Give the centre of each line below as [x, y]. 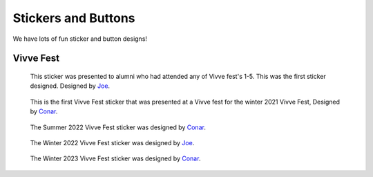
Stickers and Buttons [74, 18]
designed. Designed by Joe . [70, 86]
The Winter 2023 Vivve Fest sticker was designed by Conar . [115, 158]
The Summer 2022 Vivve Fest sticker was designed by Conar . [118, 127]
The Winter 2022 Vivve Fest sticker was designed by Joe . [112, 142]
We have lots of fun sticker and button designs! [80, 39]
